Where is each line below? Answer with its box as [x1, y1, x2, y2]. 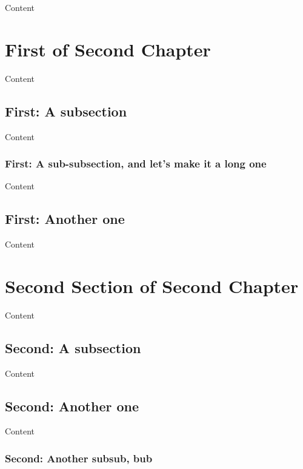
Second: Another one [5, 396, 139, 415]
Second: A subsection [5, 338, 141, 357]
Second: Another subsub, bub [5, 450, 153, 465]
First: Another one [5, 209, 125, 228]
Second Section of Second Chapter [5, 273, 299, 298]
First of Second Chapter [5, 36, 211, 61]
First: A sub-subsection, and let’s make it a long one [5, 156, 267, 171]
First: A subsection [5, 101, 127, 120]
